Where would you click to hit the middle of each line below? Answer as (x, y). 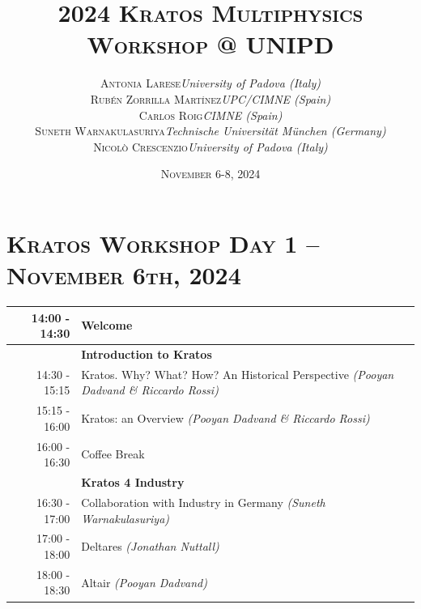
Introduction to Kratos (147, 353)
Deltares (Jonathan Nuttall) (150, 546)
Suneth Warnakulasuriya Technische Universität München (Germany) (210, 131)
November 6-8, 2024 (210, 174)
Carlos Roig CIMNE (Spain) (210, 115)
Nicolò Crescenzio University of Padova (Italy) (210, 146)
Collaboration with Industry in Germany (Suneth (203, 502)
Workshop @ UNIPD (210, 44)
